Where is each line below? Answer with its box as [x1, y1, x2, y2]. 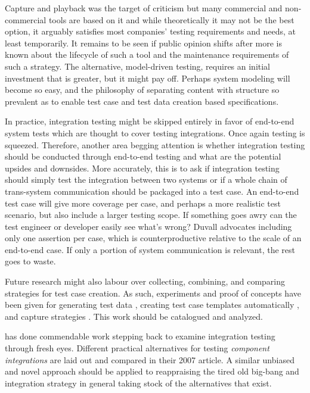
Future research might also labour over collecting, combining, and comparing [5, 275, 285, 288]
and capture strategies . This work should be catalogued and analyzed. [5, 310, 263, 322]
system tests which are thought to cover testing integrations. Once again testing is [5, 126, 305, 139]
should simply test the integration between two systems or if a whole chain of [5, 173, 287, 186]
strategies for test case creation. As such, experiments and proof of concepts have [5, 286, 301, 299]
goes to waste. [5, 255, 56, 267]
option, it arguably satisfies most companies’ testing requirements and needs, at [5, 25, 296, 38]
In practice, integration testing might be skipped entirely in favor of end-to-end [5, 115, 294, 127]
